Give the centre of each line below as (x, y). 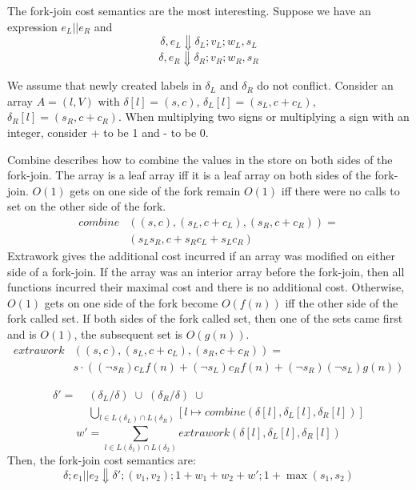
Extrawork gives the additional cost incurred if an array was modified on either (201, 255)
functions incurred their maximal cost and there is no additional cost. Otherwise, (206, 287)
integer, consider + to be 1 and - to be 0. (108, 132)
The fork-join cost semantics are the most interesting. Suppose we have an (189, 10)
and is (22, 333)
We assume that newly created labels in (104, 85)
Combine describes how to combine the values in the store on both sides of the (200, 159)
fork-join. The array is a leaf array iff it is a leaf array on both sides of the (189, 175)
